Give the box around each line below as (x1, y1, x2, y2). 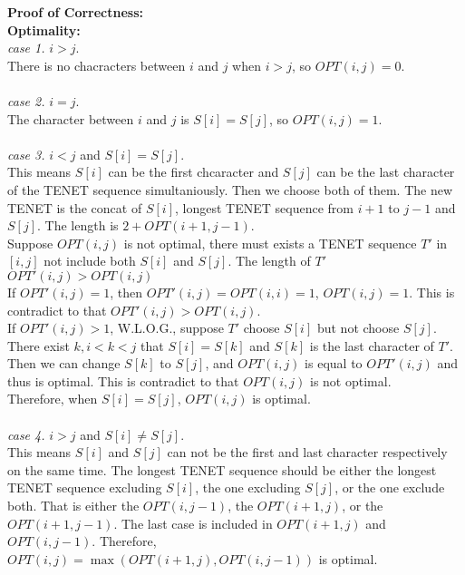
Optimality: (7, 20, 81, 39)
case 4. (7, 424, 45, 443)
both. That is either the (7, 496, 140, 515)
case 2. (7, 91, 45, 110)
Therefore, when (7, 389, 98, 408)
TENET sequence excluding (7, 478, 162, 497)
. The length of (228, 251, 311, 270)
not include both (44, 251, 136, 270)
